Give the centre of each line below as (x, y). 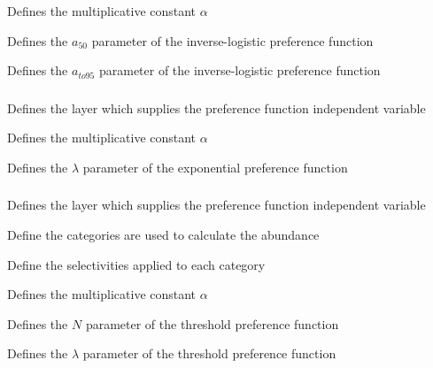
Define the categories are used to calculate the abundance (163, 234)
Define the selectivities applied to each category (136, 264)
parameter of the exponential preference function (215, 167)
